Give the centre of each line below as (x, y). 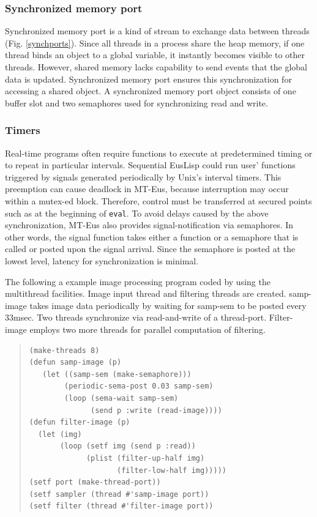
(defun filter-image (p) (80, 422)
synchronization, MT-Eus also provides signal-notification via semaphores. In (149, 225)
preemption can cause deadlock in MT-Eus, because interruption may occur (147, 189)
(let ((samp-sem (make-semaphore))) (117, 374)
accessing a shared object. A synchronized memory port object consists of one (151, 91)
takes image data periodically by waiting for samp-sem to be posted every (168, 305)
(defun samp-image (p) (75, 363)
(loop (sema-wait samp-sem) (121, 398)
